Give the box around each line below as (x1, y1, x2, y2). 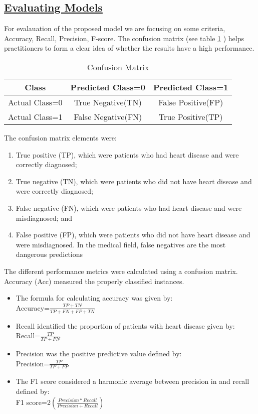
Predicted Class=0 (70, 81, 146, 93)
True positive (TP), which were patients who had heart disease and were (16, 149, 239, 160)
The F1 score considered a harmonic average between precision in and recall (16, 376, 249, 386)
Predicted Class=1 (153, 81, 228, 93)
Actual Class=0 (8, 96, 63, 108)
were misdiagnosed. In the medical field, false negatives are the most (16, 239, 226, 249)
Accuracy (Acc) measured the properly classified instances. (4, 275, 184, 286)
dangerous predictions (16, 249, 83, 259)
